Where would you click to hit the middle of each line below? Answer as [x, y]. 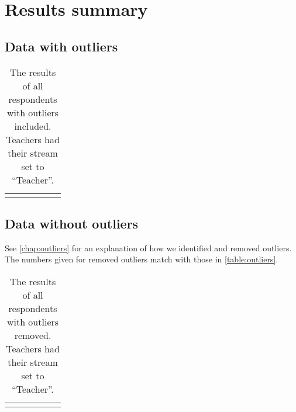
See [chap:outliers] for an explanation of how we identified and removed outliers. [148, 247]
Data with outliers [61, 46]
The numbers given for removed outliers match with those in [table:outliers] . [142, 259]
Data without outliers [72, 223]
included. [33, 126]
